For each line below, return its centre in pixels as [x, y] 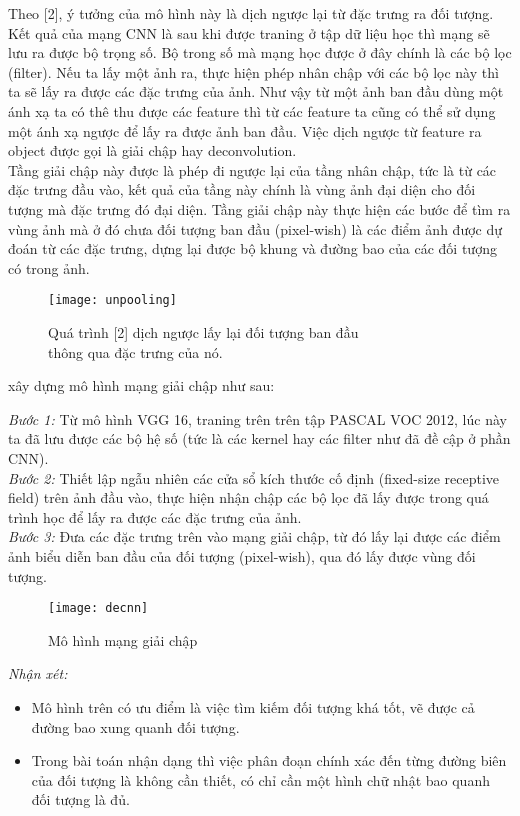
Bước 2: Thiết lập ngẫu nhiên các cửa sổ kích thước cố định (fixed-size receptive [253, 477]
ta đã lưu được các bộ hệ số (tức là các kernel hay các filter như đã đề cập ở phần [259, 438]
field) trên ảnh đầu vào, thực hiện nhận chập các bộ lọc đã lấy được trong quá [248, 497]
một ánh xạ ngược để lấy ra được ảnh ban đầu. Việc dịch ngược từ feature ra [245, 130]
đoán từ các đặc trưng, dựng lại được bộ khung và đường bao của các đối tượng [252, 248]
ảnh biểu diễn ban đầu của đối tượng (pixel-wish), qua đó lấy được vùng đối [242, 555]
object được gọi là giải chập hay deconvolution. [152, 150]
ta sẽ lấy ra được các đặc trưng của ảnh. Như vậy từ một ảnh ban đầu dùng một [256, 91]
